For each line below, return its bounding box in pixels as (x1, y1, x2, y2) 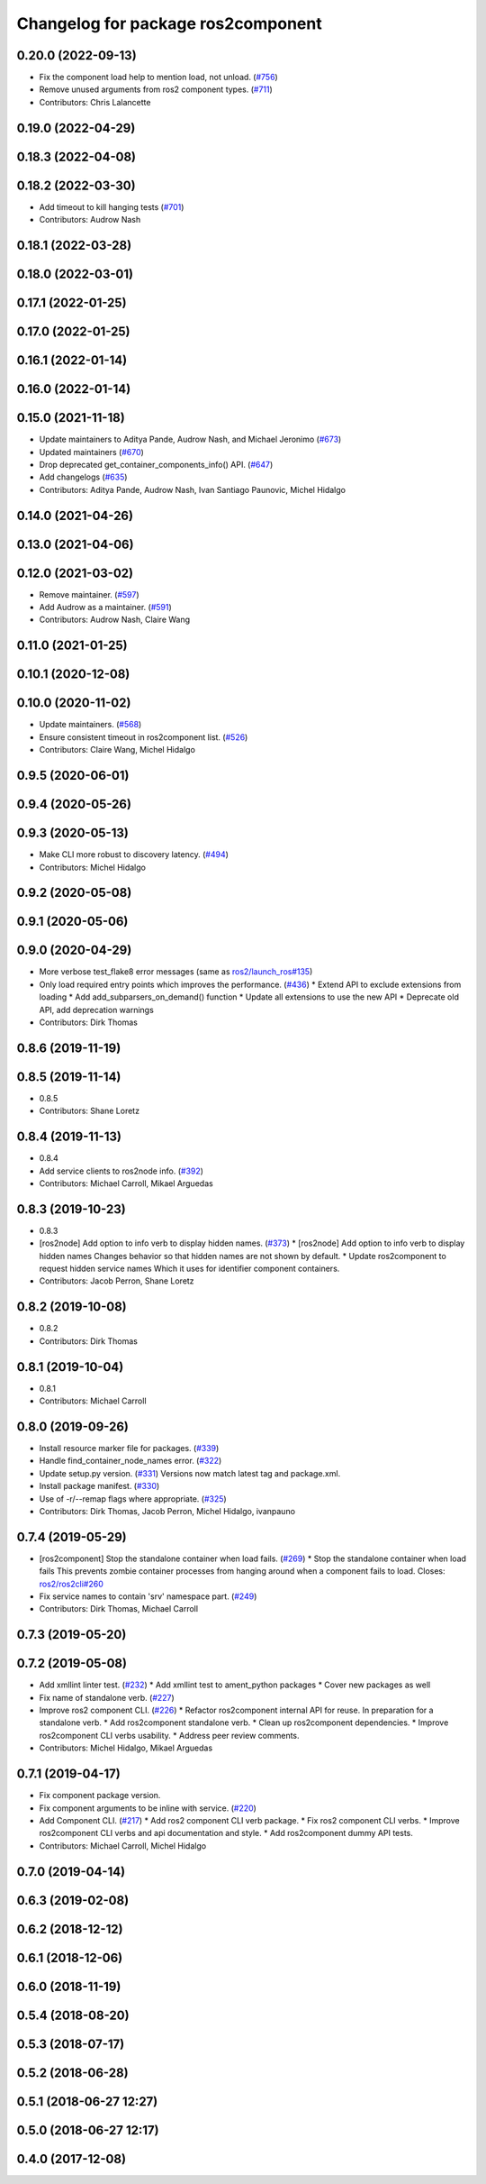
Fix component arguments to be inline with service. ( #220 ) (39, 1803, 256, 1814)
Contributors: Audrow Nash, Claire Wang (39, 614, 191, 626)
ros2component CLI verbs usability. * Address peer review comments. (39, 1730, 301, 1741)
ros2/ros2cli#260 (39, 1578, 103, 1589)
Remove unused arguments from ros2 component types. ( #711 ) (39, 84, 274, 95)
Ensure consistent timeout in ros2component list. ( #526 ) (39, 731, 248, 743)
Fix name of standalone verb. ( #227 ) (39, 1692, 175, 1703)
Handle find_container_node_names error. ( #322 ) (39, 1456, 222, 1467)
